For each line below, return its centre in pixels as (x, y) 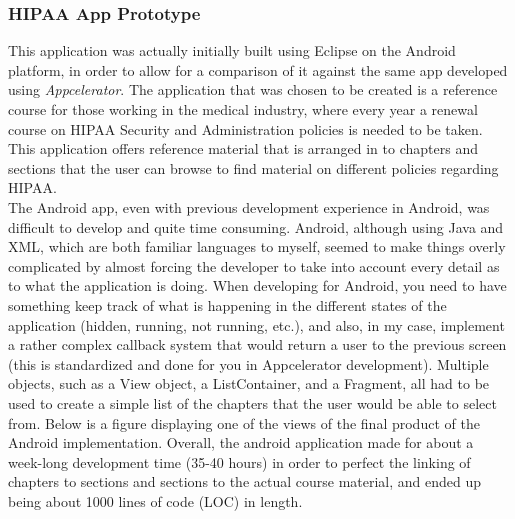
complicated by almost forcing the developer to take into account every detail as (254, 265)
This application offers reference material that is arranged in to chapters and (243, 148)
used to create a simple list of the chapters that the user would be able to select (252, 402)
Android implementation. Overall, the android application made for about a (241, 442)
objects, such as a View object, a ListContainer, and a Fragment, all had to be (249, 383)
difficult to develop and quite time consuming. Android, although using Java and (256, 226)
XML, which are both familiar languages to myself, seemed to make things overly (257, 246)
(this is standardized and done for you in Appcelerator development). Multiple (248, 363)
